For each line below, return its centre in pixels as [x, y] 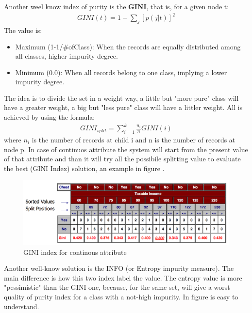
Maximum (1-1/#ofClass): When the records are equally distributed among [128, 46]
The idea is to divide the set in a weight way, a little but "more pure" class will [121, 98]
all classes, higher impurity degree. [67, 56]
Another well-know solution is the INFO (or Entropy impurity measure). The [119, 268]
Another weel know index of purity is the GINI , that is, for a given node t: [117, 6]
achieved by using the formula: [50, 117]
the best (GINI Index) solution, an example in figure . [84, 168]
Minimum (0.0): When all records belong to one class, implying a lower [121, 72]
